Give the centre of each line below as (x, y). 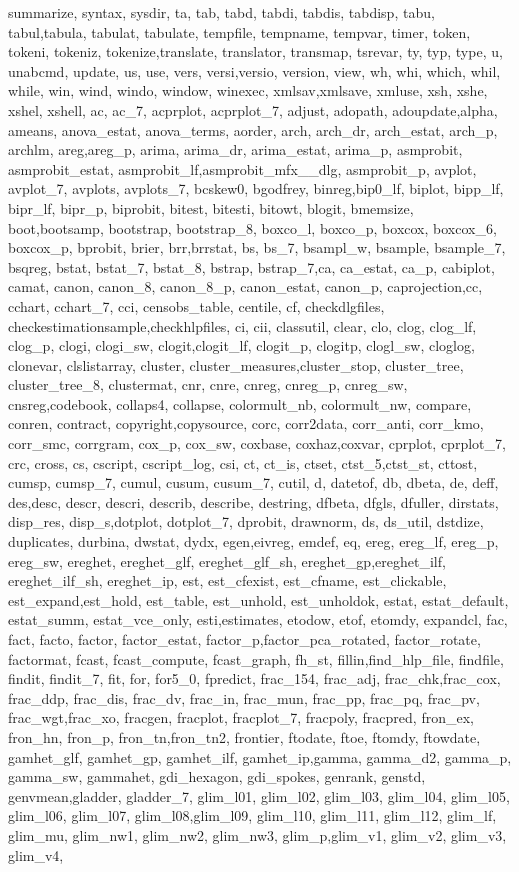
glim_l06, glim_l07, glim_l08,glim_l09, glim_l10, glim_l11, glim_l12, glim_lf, (252, 815)
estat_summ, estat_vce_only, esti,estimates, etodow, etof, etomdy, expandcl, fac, (258, 619)
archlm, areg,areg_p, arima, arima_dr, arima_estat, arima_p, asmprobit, (235, 149)
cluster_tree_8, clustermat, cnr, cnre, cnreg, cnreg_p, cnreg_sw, (208, 384)
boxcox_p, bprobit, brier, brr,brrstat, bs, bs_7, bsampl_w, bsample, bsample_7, (257, 247)
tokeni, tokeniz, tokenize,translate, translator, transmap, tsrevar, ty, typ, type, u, (255, 51)
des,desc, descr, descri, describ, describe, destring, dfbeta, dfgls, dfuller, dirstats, (253, 501)
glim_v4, (36, 854)
